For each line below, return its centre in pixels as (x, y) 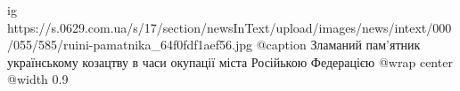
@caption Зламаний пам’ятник (338, 45)
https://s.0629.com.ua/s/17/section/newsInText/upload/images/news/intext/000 (230, 27)
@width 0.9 (38, 79)
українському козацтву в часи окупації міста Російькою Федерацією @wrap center (230, 61)
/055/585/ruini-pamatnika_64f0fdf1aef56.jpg (130, 45)
